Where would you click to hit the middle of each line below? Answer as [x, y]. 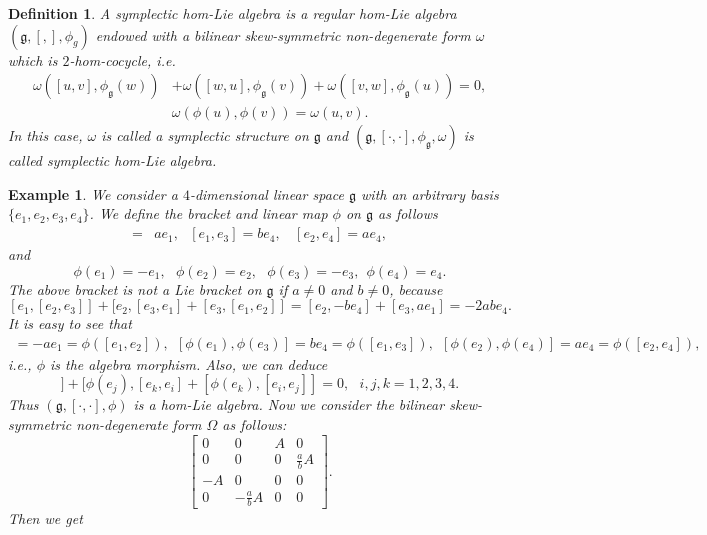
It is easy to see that [70, 323]
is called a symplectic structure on [205, 135]
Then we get [45, 518]
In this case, [45, 135]
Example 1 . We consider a [93, 193]
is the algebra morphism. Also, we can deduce [189, 363]
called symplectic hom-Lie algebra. [112, 160]
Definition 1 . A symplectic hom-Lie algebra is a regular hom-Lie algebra [232, 13]
